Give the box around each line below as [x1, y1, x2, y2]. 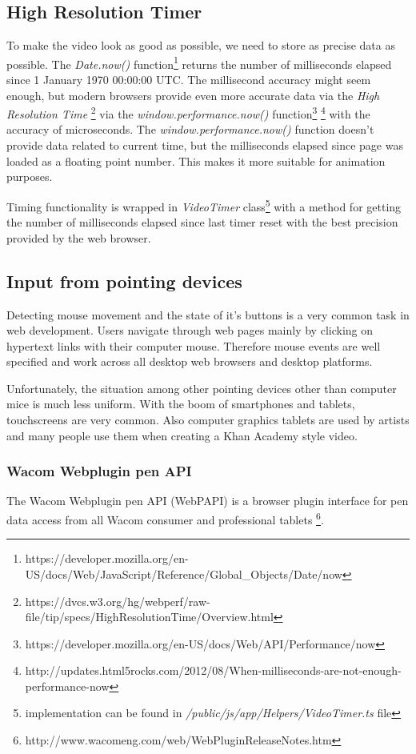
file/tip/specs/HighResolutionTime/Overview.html [25, 608, 274, 625]
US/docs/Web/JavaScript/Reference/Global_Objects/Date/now [25, 565, 342, 582]
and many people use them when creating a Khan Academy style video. [6, 427, 358, 443]
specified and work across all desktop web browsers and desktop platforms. [6, 353, 373, 370]
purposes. [6, 168, 53, 185]
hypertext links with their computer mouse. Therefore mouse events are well [6, 337, 381, 354]
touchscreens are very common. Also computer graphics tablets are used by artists [6, 411, 410, 428]
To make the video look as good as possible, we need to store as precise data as [6, 37, 395, 54]
